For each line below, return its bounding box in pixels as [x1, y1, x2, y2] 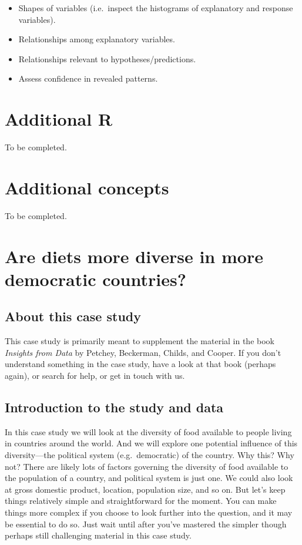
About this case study [5, 307, 141, 325]
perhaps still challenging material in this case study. [5, 529, 192, 541]
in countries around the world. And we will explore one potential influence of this [5, 437, 298, 449]
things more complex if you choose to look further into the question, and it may [5, 506, 293, 518]
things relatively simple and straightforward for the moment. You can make [5, 494, 277, 507]
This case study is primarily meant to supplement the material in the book [5, 335, 274, 347]
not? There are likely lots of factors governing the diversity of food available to [5, 460, 288, 472]
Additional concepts [5, 175, 169, 199]
